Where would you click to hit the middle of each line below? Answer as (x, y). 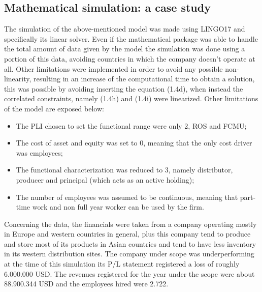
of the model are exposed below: (54, 108)
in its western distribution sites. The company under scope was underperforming (129, 254)
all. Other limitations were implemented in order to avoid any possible (113, 68)
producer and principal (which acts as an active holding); (105, 179)
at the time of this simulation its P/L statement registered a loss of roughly (122, 264)
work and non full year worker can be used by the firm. (118, 207)
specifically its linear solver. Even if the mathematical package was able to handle (131, 38)
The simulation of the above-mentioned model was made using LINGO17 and (125, 29)
